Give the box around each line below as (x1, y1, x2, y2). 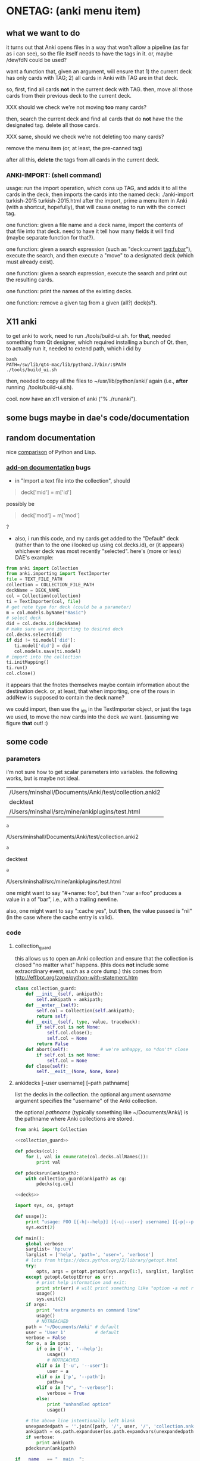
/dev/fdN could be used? (6, 57, 67, 63)
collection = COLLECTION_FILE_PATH (6, 582, 95, 588)
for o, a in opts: (26, 1341, 71, 1347)
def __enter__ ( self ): (26, 1002, 79, 1008)
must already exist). (6, 258, 55, 266)
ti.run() (6, 665, 28, 671)
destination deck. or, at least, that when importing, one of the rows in (6, 688, 175, 695)
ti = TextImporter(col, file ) (6, 598, 82, 604)
